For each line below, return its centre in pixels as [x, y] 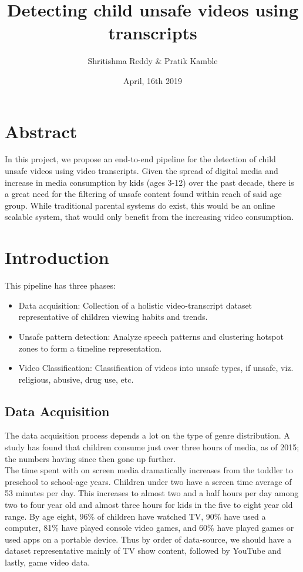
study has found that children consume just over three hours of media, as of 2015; [152, 447]
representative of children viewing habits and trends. [113, 317]
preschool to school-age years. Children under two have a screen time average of [148, 481]
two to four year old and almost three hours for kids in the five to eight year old [149, 505]
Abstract [41, 131]
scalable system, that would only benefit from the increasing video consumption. [149, 217]
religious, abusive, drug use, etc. [76, 379]
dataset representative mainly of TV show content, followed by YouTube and [143, 551]
